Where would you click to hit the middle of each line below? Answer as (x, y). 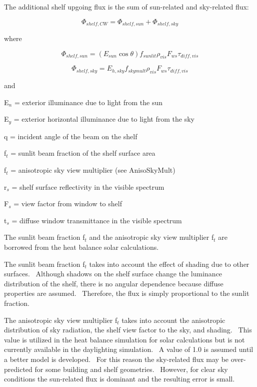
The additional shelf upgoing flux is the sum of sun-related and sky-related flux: (126, 7)
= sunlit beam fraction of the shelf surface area (83, 153)
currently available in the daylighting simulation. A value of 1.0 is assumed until (129, 349)
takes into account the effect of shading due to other (169, 264)
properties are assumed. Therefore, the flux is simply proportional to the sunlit (127, 293)
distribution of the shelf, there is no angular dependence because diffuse (114, 283)
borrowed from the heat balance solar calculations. (81, 247)
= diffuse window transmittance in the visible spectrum (97, 220)
